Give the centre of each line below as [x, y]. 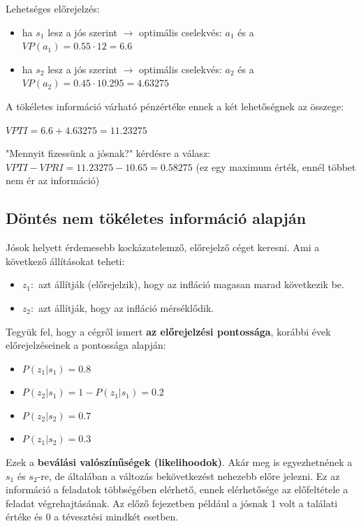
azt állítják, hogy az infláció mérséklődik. [126, 307]
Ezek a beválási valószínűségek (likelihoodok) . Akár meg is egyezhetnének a [179, 462]
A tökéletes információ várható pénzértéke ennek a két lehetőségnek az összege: [175, 106]
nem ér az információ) [53, 180]
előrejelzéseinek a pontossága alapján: [86, 345]
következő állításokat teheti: [65, 261]
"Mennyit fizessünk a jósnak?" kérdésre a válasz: [108, 153]
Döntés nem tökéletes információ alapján [156, 218]
